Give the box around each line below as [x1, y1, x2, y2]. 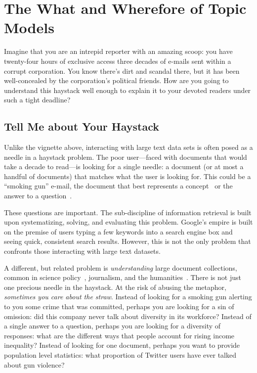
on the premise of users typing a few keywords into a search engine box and [4, 226, 233, 236]
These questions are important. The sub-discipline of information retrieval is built [4, 207, 252, 217]
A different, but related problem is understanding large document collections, [4, 262, 237, 273]
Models [4, 17, 54, 38]
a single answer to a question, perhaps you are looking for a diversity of [4, 321, 221, 331]
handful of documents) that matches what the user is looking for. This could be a [4, 171, 251, 181]
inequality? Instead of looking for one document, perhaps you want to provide [4, 340, 240, 350]
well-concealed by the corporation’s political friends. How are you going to [4, 75, 229, 86]
